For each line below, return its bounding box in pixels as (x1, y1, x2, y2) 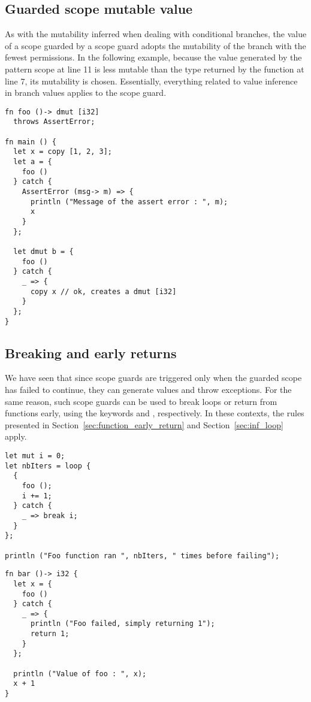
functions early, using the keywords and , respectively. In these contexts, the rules (5, 407, 304, 419)
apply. (5, 430, 27, 443)
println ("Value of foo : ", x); (13, 669, 147, 678)
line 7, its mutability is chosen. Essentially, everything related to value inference (5, 74, 298, 87)
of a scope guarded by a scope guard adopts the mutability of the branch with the (5, 39, 306, 52)
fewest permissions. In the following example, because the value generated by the (5, 51, 302, 63)
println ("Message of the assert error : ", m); (30, 197, 228, 206)
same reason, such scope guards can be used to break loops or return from (5, 395, 277, 407)
